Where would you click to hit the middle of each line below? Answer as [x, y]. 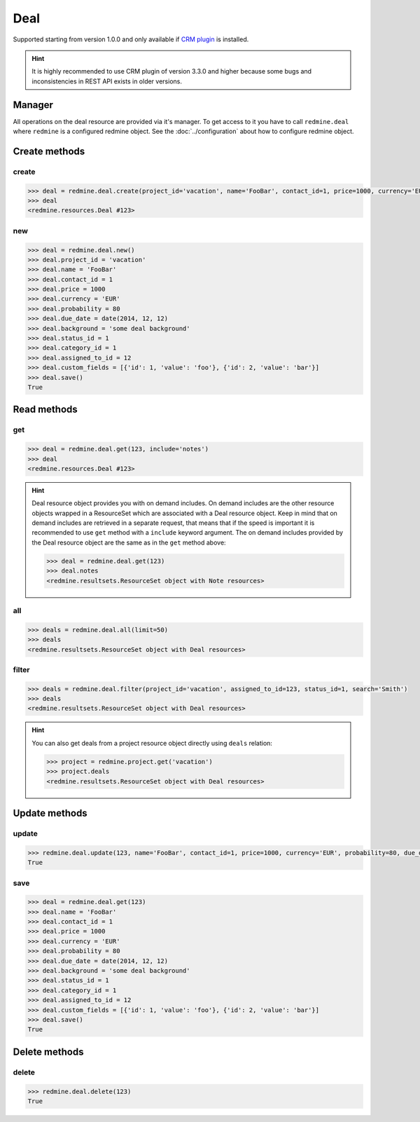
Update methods [50, 813]
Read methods [45, 410]
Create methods [49, 151]
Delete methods [48, 1052]
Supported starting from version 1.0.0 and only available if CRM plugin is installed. [131, 39]
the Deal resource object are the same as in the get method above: [129, 542]
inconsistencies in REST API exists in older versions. [107, 81]
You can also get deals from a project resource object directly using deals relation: [152, 743]
